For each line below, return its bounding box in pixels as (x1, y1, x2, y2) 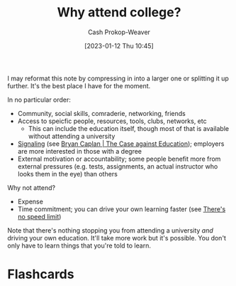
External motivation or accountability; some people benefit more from (17, 154, 221, 163)
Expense (17, 197, 44, 206)
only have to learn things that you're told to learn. (7, 241, 151, 250)
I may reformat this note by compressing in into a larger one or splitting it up (7, 74, 229, 83)
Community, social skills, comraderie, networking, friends (17, 109, 186, 117)
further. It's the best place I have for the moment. (7, 81, 151, 90)
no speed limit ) (17, 212, 62, 221)
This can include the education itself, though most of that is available (28, 124, 229, 132)
